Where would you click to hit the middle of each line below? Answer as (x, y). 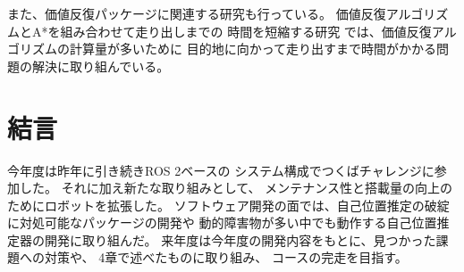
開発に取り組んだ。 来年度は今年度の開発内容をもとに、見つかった (240, 239)
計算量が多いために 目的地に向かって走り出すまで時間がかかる (253, 49)
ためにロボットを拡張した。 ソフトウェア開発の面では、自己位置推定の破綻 (228, 205)
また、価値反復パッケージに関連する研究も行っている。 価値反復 (197, 13)
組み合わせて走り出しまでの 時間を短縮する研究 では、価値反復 (246, 31)
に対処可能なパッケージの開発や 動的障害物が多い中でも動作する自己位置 (222, 223)
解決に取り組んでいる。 (101, 66)
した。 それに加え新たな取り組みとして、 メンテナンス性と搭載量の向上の (236, 188)
